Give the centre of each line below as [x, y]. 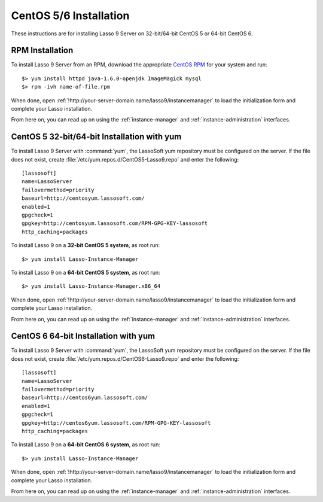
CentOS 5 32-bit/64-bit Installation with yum [96, 137]
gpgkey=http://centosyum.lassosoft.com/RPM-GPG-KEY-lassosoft [115, 223]
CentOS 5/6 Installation [70, 16]
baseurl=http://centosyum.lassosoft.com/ [83, 198]
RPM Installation [42, 51]
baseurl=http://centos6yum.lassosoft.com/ [85, 398]
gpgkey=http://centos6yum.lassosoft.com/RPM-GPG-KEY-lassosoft [116, 423]
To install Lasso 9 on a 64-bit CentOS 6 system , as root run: [86, 445]
